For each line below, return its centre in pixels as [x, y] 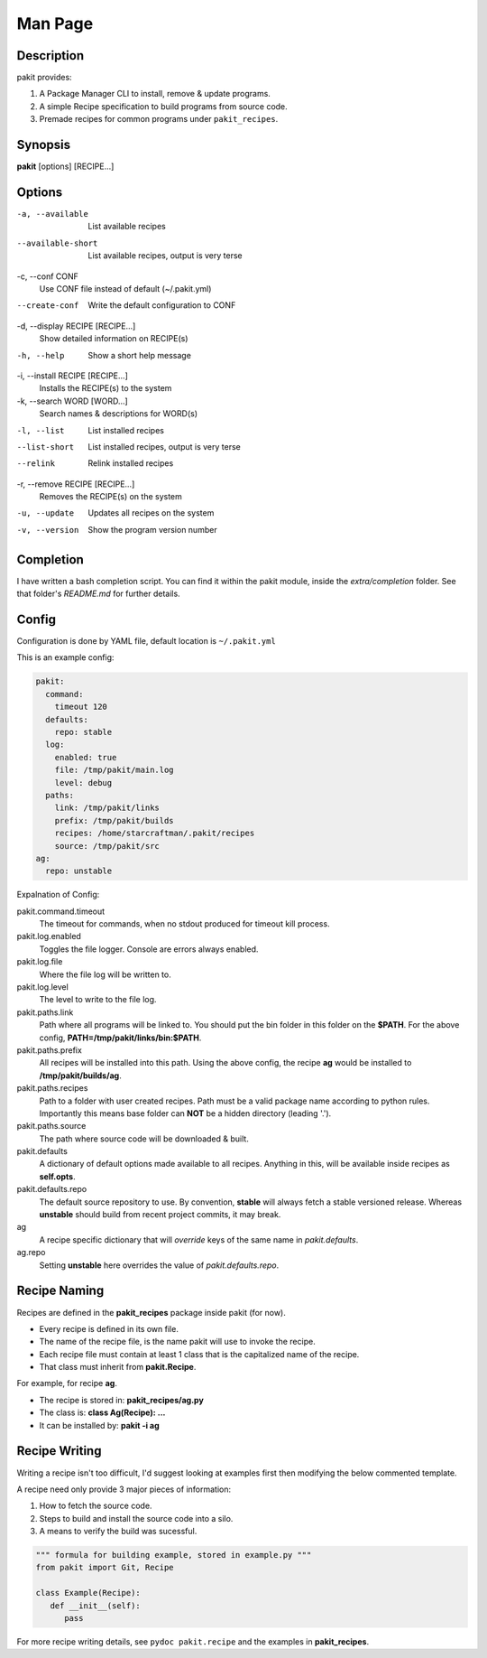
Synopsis [44, 145]
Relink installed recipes [131, 463]
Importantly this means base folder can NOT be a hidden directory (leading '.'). [185, 1113]
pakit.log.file [40, 962]
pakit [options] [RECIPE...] [65, 166]
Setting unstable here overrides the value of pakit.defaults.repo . [159, 1265]
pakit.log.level [43, 987]
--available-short [57, 243]
